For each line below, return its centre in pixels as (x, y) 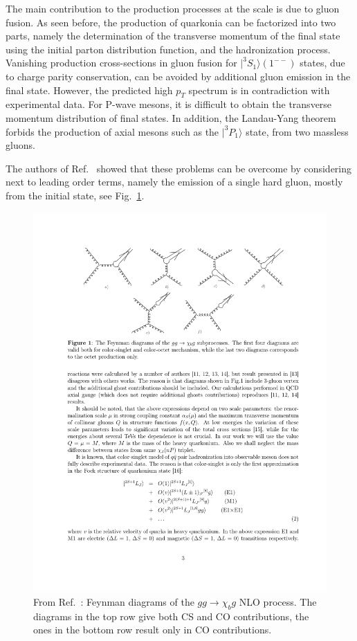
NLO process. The (278, 602)
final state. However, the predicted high (89, 90)
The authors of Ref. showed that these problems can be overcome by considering (179, 168)
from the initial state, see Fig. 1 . (75, 195)
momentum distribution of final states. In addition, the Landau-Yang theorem (171, 117)
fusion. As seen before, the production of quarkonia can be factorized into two (171, 22)
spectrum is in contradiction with (259, 90)
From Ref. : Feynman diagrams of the (114, 602)
